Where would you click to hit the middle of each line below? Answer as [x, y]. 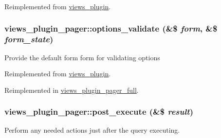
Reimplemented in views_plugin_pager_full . [72, 90]
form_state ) [29, 39]
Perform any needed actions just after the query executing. [92, 129]
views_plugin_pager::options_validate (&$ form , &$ [111, 28]
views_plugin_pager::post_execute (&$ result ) [99, 112]
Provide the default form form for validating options [82, 57]
